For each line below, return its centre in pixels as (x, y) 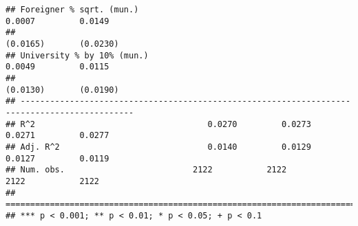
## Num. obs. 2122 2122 (146, 170)
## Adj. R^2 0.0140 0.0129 (158, 147)
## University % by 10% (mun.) (77, 55)
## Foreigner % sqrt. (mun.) (72, 10)
